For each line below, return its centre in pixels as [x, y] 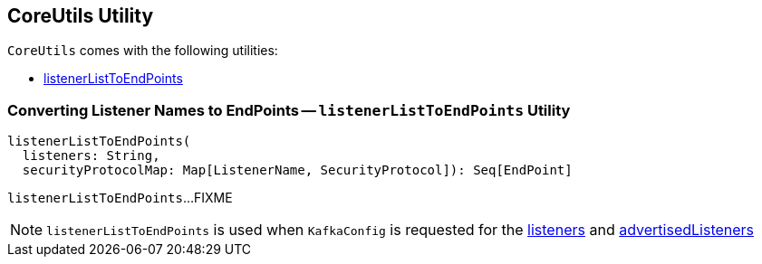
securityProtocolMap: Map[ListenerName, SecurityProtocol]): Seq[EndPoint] [297, 170]
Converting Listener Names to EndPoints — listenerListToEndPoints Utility [289, 110]
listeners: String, [91, 156]
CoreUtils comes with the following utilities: [143, 51]
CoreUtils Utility [81, 16]
